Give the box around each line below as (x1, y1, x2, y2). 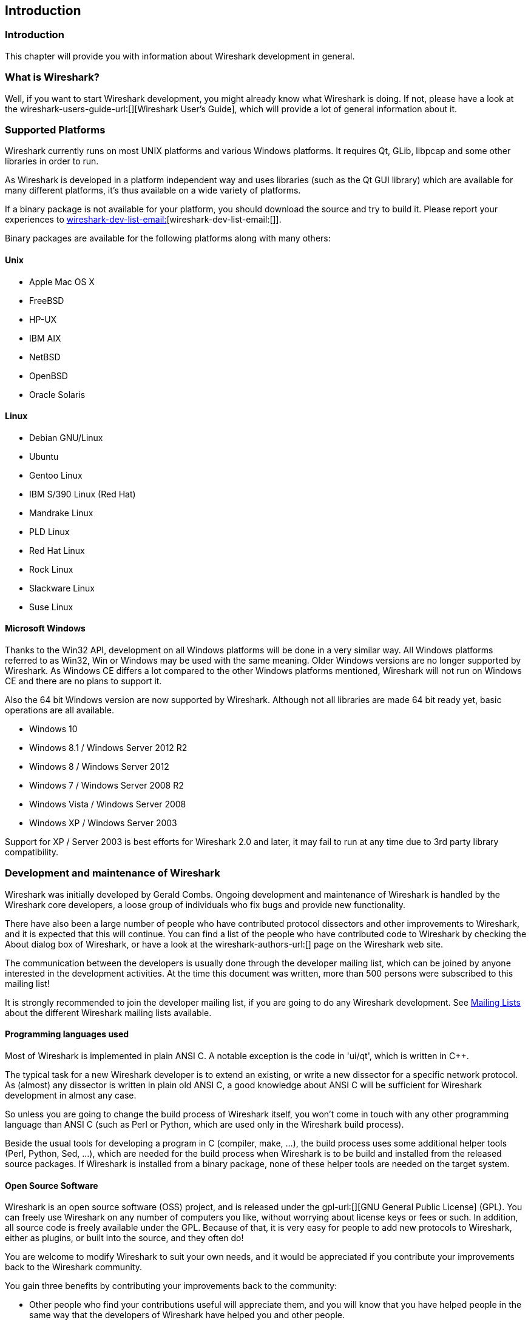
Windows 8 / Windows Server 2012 (29, 761, 169, 772)
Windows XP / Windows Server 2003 (29, 817, 177, 828)
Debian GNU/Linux (29, 432, 103, 443)
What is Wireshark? (5, 71, 100, 84)
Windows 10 (29, 723, 78, 734)
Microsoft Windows (5, 623, 86, 634)
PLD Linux (29, 526, 70, 537)
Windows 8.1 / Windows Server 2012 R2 (29, 742, 188, 753)
